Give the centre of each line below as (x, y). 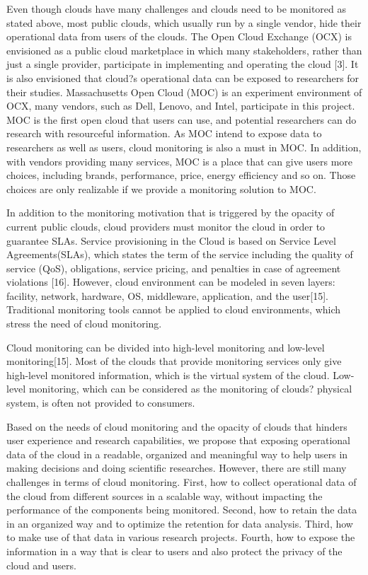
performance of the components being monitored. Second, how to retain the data (182, 510)
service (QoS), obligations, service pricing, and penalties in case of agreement (174, 268)
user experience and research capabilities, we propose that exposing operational (178, 440)
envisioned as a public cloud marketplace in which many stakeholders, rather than (184, 50)
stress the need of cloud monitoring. (84, 324)
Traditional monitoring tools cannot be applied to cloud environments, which (174, 309)
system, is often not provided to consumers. (101, 403)
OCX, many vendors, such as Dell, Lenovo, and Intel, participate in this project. (181, 106)
